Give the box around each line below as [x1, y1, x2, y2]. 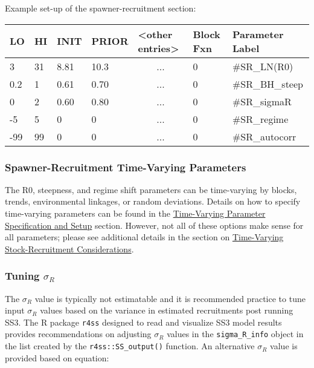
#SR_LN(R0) [232, 59, 293, 73]
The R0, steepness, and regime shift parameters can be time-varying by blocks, [5, 183, 297, 195]
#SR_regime [232, 111, 289, 126]
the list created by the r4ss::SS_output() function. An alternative [5, 340, 255, 352]
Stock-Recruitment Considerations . [5, 242, 134, 255]
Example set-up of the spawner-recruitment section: [5, 2, 196, 14]
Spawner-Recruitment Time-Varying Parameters [5, 159, 246, 174]
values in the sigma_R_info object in [167, 327, 304, 340]
